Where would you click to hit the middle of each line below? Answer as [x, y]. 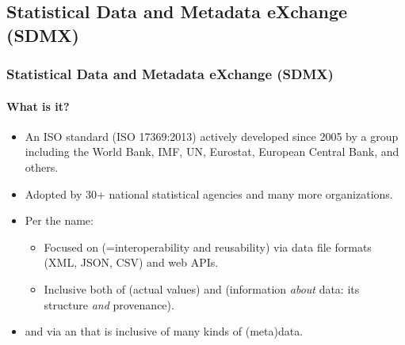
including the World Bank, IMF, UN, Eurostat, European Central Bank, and [212, 152]
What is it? [38, 106]
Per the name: [59, 220]
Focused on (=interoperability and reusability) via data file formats [208, 246]
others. [42, 167]
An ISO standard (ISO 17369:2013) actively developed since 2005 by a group [212, 136]
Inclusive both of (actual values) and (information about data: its [202, 288]
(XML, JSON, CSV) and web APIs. [131, 262]
